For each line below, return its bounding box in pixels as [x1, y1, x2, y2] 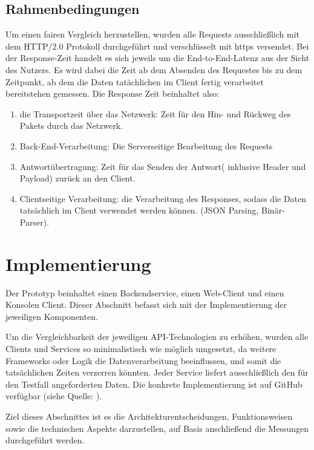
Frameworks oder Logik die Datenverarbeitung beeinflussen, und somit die [5, 354, 281, 367]
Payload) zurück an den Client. [19, 172, 136, 184]
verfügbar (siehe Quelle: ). [5, 390, 102, 402]
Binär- [261, 204, 285, 217]
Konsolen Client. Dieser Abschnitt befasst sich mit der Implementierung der [5, 298, 287, 311]
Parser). [19, 215, 49, 228]
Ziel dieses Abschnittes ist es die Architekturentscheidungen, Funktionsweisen [5, 409, 293, 422]
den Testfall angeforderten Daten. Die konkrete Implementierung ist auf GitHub [5, 377, 303, 390]
